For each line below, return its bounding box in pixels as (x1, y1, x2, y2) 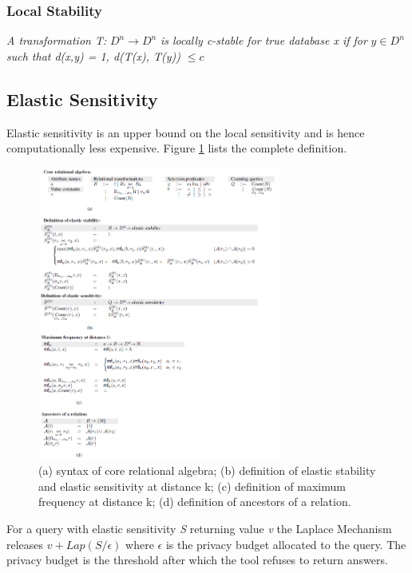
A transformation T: (6, 32, 107, 49)
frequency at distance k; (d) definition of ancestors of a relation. (38, 493, 351, 510)
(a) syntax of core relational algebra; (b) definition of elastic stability (38, 462, 376, 479)
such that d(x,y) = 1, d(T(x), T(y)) (6, 47, 181, 64)
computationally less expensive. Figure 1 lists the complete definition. (6, 140, 347, 156)
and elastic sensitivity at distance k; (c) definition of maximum (38, 477, 346, 494)
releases (6, 535, 44, 552)
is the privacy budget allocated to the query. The (165, 535, 406, 552)
